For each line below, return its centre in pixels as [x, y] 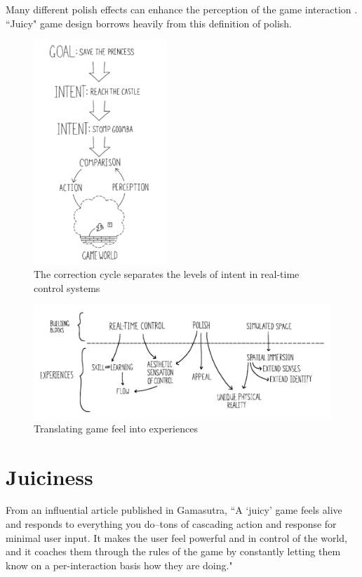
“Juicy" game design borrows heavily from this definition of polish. [149, 23]
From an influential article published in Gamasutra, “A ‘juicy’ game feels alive [174, 510]
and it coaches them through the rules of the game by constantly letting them [173, 551]
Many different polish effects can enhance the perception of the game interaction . [182, 9]
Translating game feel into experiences [116, 428]
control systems [67, 287]
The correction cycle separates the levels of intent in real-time [167, 274]
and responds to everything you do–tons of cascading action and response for [171, 524]
